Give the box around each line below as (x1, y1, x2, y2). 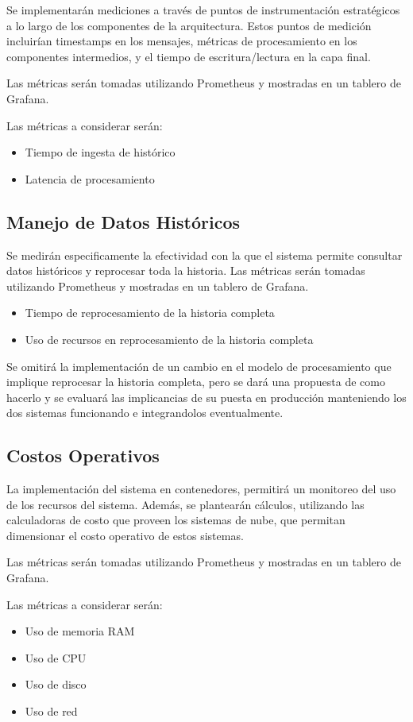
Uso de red (25, 703, 78, 720)
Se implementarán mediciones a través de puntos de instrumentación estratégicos (6, 2, 400, 17)
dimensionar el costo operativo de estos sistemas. (6, 527, 244, 543)
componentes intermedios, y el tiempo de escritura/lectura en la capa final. (6, 48, 371, 64)
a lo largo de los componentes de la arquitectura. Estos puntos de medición (6, 17, 372, 33)
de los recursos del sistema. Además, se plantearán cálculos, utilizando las (6, 496, 365, 512)
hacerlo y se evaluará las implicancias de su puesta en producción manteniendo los (6, 388, 407, 405)
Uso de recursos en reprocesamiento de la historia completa (25, 330, 314, 347)
